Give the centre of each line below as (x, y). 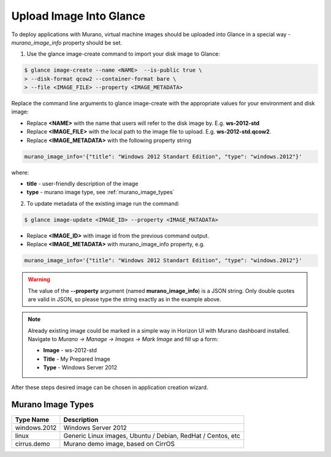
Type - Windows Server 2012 (80, 368)
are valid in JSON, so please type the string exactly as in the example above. (124, 299)
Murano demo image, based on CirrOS (119, 444)
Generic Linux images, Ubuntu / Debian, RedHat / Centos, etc (152, 436)
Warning (39, 279)
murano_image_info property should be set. (67, 42)
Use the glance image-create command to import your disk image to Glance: (124, 54)
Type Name (32, 420)
